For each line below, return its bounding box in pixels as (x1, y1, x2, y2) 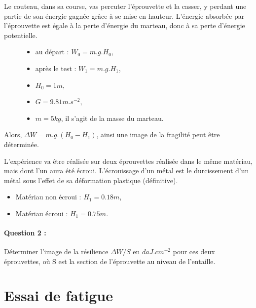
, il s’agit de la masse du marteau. (61, 113, 164, 123)
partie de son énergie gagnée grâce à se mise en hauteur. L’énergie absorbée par (4, 10, 245, 21)
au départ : (35, 46, 69, 57)
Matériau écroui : (15, 208, 68, 218)
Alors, (4, 129, 22, 140)
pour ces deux (173, 246, 215, 257)
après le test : (35, 63, 76, 73)
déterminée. (4, 139, 39, 149)
